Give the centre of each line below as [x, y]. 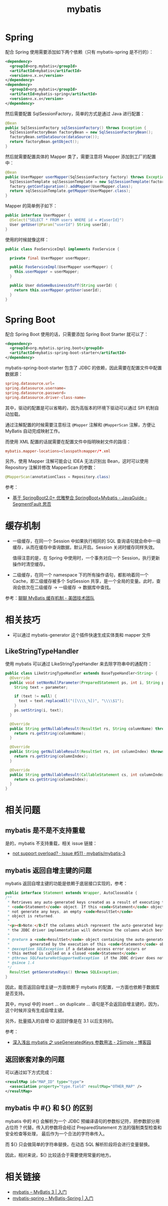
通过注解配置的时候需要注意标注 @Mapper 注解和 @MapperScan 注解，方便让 [80, 425]
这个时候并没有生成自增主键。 [36, 1010]
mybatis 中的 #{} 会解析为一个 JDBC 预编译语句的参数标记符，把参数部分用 [82, 1121]
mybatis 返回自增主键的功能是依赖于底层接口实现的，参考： [66, 883]
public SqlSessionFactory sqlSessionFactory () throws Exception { [76, 128]
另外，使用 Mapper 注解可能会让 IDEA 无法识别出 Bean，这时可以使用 [77, 461]
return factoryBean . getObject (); [44, 142]
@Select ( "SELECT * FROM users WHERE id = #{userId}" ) [67, 220]
